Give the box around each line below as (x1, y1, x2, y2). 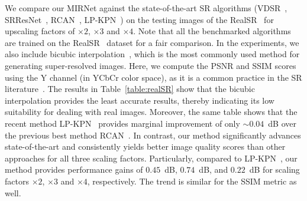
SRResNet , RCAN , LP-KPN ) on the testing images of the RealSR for (5, 13, 274, 25)
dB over (268, 117, 296, 129)
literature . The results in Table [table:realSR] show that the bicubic (5, 83, 255, 95)
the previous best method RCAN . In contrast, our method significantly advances (5, 128, 301, 141)
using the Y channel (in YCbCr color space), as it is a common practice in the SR (5, 71, 302, 83)
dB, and (199, 163, 228, 176)
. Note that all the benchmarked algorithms (133, 25, 291, 37)
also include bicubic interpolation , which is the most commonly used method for (5, 48, 300, 60)
